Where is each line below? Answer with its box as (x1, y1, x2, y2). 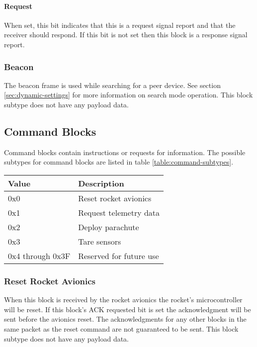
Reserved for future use (78, 250, 159, 261)
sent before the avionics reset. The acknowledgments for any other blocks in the (4, 314, 247, 324)
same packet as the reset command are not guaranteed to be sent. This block (4, 323, 239, 334)
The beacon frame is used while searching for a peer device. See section (4, 80, 221, 90)
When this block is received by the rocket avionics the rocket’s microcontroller (4, 294, 243, 305)
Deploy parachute (78, 221, 139, 233)
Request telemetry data (78, 206, 160, 218)
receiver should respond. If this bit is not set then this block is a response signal (4, 29, 248, 40)
